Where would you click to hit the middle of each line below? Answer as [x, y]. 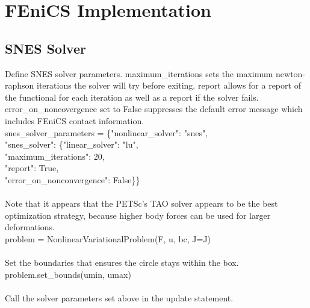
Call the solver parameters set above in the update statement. [119, 297]
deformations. [30, 227]
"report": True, [32, 168]
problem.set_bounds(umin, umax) [68, 274]
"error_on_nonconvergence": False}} [73, 179]
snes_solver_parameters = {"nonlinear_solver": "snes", [107, 132]
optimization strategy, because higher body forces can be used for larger [138, 215]
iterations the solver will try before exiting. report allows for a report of [169, 85]
